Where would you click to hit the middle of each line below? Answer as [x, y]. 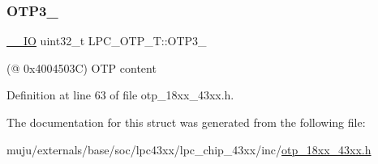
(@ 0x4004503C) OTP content [82, 67]
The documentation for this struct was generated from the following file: [186, 122]
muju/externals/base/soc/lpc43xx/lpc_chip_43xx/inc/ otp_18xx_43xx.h [189, 149]
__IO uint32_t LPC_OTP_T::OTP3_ [107, 41]
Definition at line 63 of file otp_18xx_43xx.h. [120, 95]
